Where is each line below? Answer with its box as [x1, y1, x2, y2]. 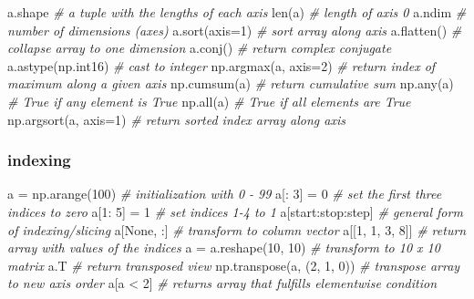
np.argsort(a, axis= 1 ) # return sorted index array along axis [7, 109, 345, 129]
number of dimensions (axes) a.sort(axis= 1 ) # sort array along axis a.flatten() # [7, 20, 462, 39]
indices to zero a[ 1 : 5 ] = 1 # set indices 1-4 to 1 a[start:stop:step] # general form [7, 201, 463, 221]
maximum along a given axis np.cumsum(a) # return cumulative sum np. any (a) [7, 74, 454, 93]
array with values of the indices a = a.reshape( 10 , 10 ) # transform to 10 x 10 [7, 238, 440, 257]
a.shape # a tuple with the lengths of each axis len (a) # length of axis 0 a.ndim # [7, 3, 467, 21]
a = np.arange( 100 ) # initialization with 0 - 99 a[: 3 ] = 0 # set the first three [7, 184, 442, 203]
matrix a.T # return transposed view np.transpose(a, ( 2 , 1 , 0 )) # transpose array [7, 255, 460, 274]
